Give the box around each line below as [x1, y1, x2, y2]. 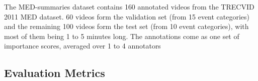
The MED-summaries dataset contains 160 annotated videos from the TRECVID [4, 1, 254, 11]
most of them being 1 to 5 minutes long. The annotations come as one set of [4, 30, 239, 41]
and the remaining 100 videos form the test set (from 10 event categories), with [4, 21, 249, 31]
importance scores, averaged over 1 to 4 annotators [4, 40, 161, 51]
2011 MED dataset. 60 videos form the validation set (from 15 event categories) [4, 11, 250, 21]
